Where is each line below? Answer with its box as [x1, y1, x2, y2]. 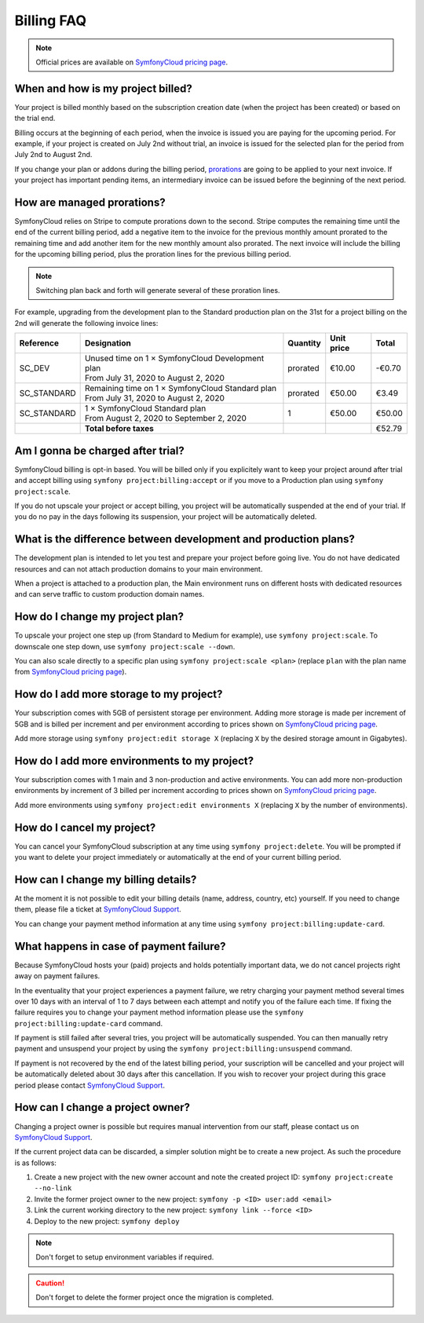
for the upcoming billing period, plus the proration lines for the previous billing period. [14, 250, 291, 259]
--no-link [34, 1184, 72, 1193]
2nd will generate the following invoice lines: [14, 318, 159, 327]
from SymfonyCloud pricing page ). [14, 667, 127, 677]
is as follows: [14, 1158, 57, 1168]
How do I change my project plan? [14, 610, 185, 623]
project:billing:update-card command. [14, 1018, 163, 1028]
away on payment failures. [14, 971, 101, 981]
